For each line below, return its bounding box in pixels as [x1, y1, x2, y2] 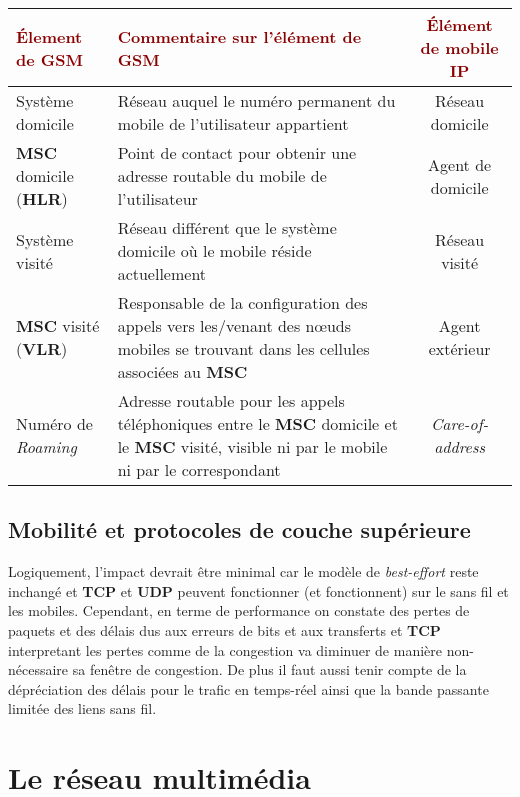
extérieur [428, 337, 491, 360]
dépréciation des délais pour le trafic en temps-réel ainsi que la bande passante [8, 678, 489, 699]
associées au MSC [117, 360, 248, 383]
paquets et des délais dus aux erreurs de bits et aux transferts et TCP [8, 619, 441, 640]
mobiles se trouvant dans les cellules [117, 337, 370, 360]
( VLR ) [16, 337, 68, 360]
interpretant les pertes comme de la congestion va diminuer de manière [8, 639, 442, 660]
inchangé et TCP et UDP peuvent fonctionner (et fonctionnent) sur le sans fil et [8, 580, 509, 601]
